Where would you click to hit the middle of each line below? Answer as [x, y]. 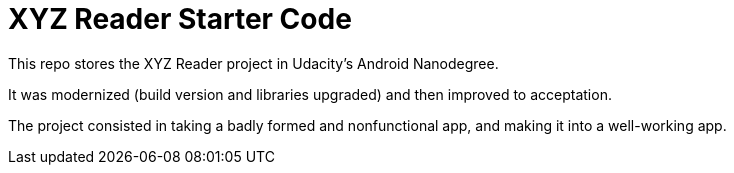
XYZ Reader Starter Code [180, 19]
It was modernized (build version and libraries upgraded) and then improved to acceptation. [310, 94]
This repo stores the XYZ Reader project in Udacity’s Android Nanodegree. [253, 63]
